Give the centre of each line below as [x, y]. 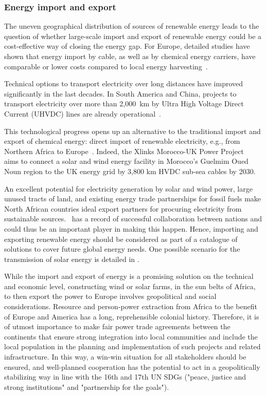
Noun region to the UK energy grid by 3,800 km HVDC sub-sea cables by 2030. [130, 171]
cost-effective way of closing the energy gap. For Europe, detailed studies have [127, 46]
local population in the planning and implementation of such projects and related [132, 346]
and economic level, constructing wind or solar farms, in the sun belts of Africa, [130, 286]
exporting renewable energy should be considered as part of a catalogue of [121, 239]
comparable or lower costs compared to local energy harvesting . [106, 66]
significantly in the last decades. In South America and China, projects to [120, 93]
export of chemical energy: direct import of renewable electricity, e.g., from [122, 141]
